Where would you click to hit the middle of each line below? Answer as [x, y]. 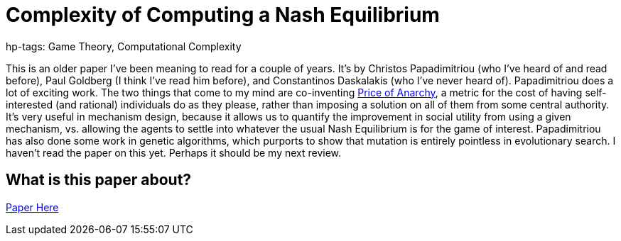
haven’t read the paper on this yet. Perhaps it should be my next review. [174, 152]
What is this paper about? [99, 180]
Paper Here [32, 207]
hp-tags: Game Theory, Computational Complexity [124, 46]
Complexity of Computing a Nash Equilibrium [223, 15]
